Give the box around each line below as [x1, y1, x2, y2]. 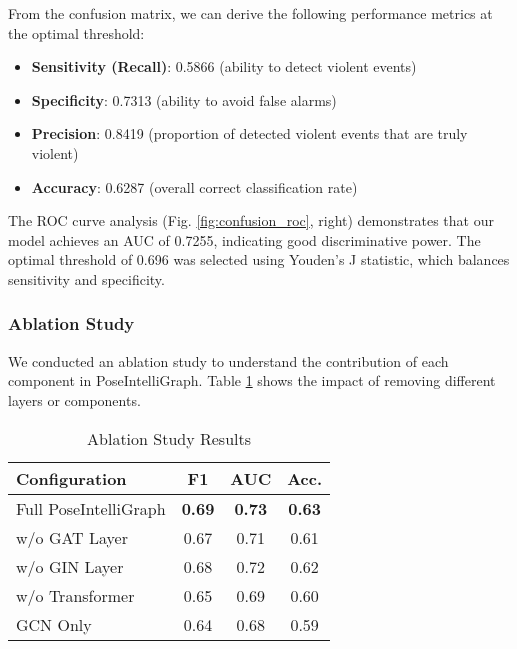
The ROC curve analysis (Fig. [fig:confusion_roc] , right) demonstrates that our [8, 210, 494, 231]
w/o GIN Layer [16, 554, 124, 578]
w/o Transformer [16, 583, 135, 607]
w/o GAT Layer [16, 525, 128, 549]
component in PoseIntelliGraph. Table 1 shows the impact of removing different [8, 370, 496, 391]
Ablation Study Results [87, 426, 252, 450]
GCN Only [16, 612, 92, 636]
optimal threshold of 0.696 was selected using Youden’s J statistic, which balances [8, 249, 510, 270]
